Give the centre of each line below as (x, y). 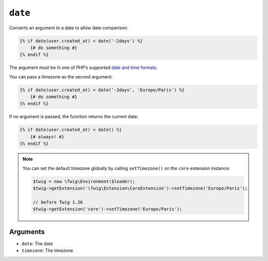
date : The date (37, 244)
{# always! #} (47, 137)
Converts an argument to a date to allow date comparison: (69, 28)
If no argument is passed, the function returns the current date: (74, 117)
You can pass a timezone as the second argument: (61, 76)
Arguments (27, 231)
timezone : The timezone (47, 251)
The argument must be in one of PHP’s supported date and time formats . (84, 67)
